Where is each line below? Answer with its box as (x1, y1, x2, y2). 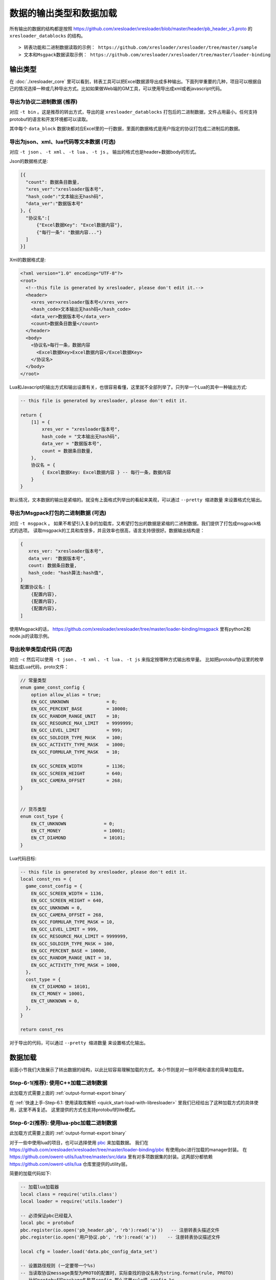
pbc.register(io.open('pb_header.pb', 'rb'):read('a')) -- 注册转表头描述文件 (20, 1227, 220, 1233)
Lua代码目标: (9, 855, 37, 861)
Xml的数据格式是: (9, 257, 46, 263)
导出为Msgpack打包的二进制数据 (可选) (9, 509, 107, 517)
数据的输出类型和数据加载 (9, 8, 118, 19)
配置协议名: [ (20, 584, 51, 590)
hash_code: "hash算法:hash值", (28, 570, 104, 575)
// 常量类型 (20, 677, 47, 683)
